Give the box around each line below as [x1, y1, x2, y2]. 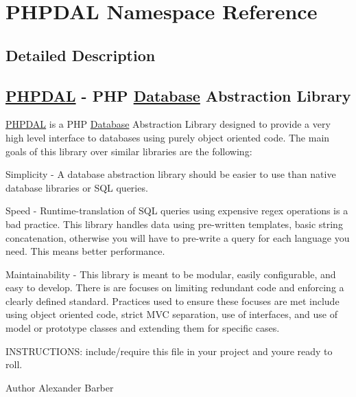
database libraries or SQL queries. [5, 180, 148, 194]
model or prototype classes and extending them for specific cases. [5, 321, 280, 335]
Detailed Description [5, 44, 156, 65]
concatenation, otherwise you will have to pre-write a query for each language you [5, 230, 350, 245]
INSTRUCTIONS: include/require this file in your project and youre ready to [5, 343, 333, 358]
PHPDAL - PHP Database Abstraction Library [5, 84, 351, 106]
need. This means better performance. [5, 244, 165, 258]
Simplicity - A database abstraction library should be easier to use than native [5, 167, 336, 181]
